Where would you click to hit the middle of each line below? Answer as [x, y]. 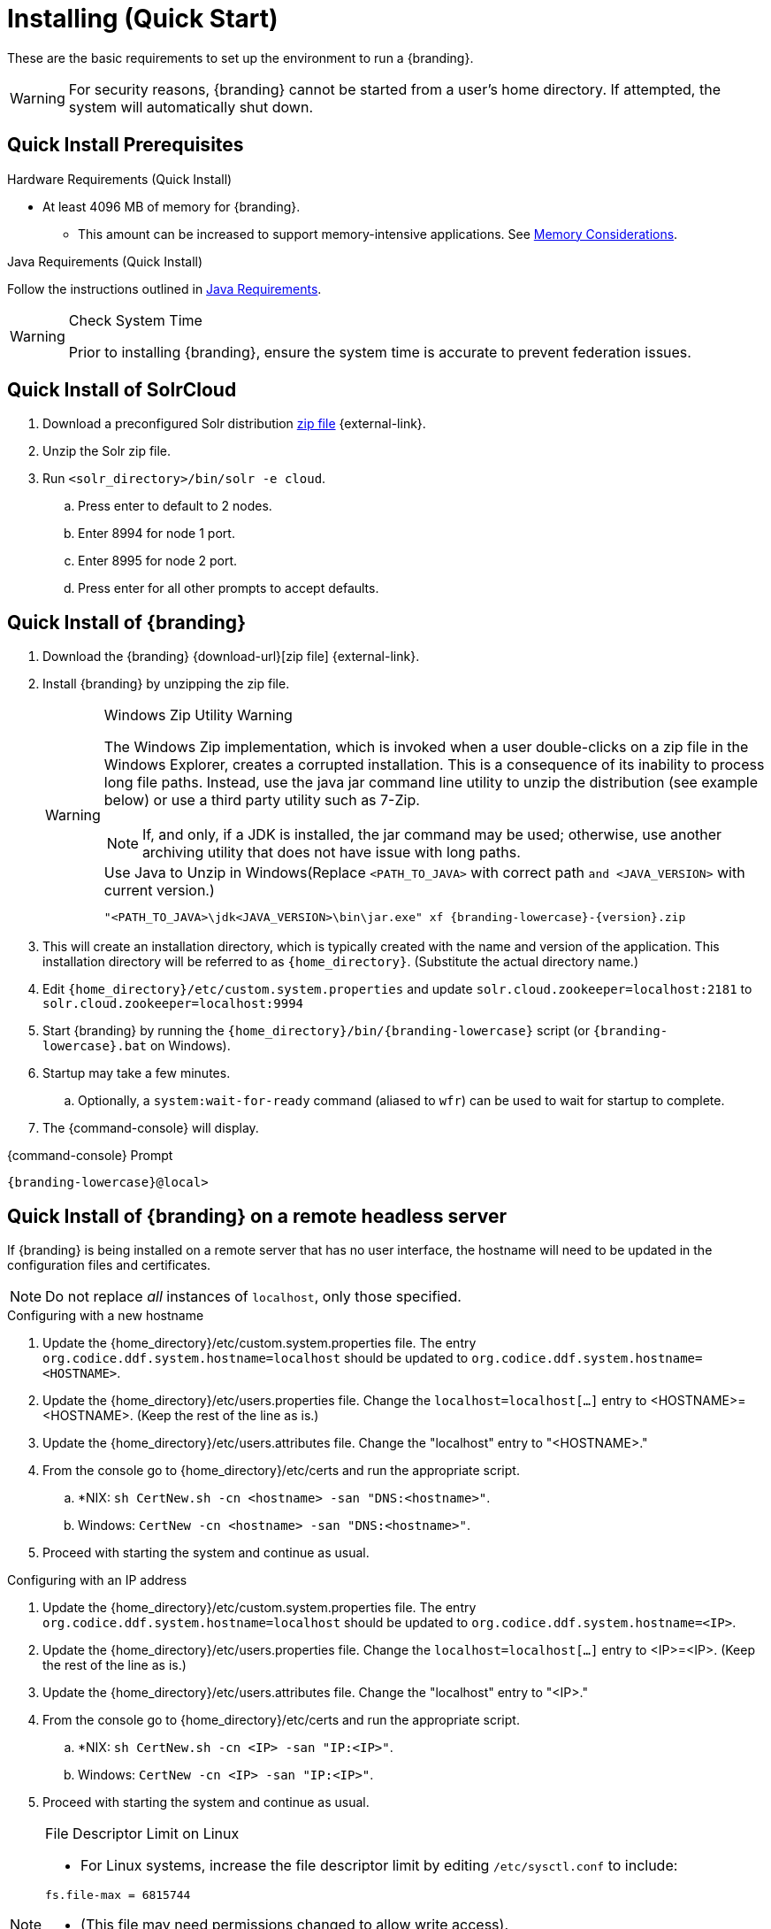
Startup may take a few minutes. [137, 1073]
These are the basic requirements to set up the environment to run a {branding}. [240, 58]
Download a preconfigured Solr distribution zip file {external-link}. [234, 424]
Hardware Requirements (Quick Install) [120, 179]
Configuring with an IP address [97, 1580]
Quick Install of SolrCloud [122, 390]
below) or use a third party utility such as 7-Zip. [262, 800]
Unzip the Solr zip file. [107, 451]
